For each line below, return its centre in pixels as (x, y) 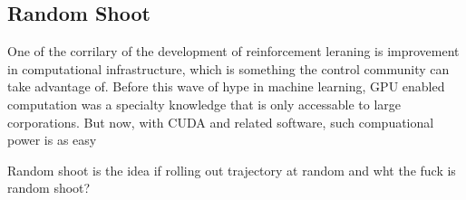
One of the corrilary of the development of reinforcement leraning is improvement (233, 51)
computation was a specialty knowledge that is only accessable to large (204, 104)
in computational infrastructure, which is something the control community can (228, 68)
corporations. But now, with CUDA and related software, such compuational (221, 122)
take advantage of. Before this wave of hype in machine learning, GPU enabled (226, 86)
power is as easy (52, 140)
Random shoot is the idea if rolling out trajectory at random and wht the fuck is (232, 170)
